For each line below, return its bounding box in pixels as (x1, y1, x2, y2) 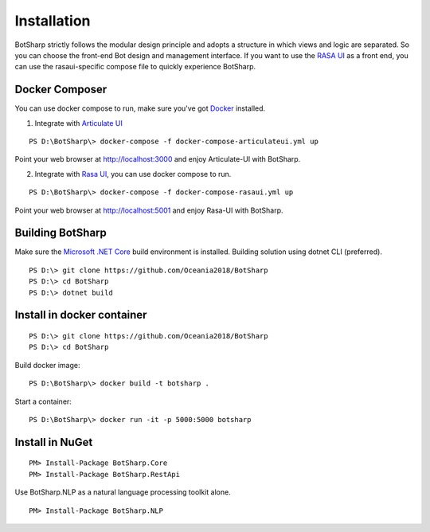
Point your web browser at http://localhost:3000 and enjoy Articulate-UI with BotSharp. (14, 155, 301, 164)
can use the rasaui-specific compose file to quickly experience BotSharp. (14, 62, 256, 72)
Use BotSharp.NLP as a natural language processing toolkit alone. (14, 487, 231, 497)
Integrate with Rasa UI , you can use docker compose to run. (34, 169, 232, 178)
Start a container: (14, 397, 72, 406)
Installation (14, 12, 91, 29)
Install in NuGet (14, 435, 93, 449)
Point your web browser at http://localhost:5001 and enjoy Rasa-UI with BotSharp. (14, 205, 283, 215)
